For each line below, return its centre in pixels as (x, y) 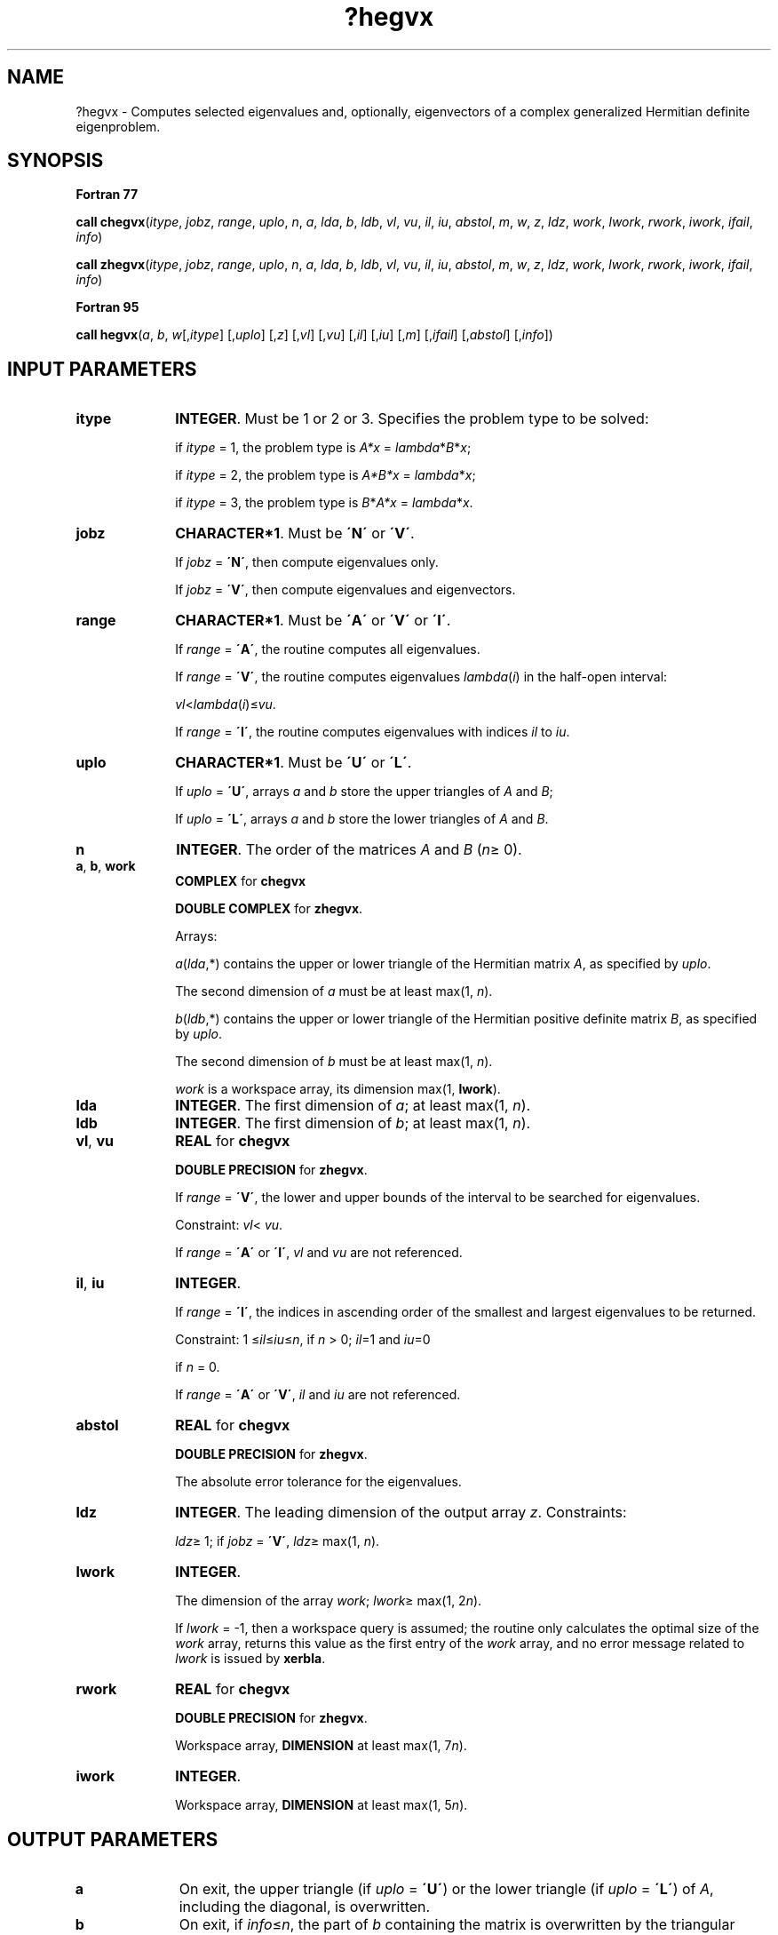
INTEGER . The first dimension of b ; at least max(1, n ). (353, 1123)
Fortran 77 (107, 195)
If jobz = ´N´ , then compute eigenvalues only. (307, 562)
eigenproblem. (118, 126)
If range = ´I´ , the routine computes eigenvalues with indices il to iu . (373, 732)
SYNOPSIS (56, 161)
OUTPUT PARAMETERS (113, 1839)
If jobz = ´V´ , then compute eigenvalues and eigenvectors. (345, 590)
